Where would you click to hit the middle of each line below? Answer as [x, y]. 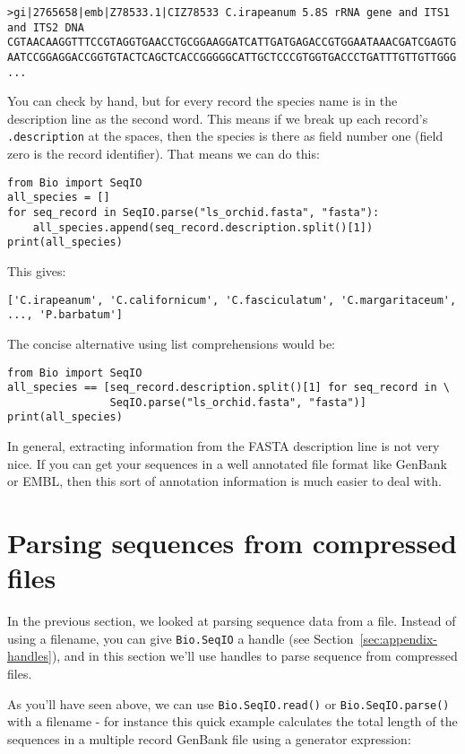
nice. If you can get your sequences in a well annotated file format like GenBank [227, 463]
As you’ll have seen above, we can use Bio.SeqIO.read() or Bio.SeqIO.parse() [228, 703]
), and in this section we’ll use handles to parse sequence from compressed [254, 656]
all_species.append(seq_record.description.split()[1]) [203, 227]
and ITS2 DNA [46, 27]
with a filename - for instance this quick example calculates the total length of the [232, 721]
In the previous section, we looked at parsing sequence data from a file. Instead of [232, 621]
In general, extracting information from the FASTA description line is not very [224, 446]
